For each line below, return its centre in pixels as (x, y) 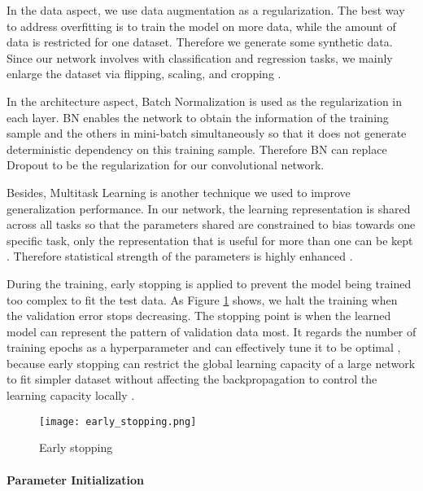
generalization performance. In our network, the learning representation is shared (209, 208)
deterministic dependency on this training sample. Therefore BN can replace (197, 149)
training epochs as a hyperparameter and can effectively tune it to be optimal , (204, 347)
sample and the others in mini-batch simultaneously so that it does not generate (207, 133)
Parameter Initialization (75, 479)
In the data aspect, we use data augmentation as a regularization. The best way (206, 10)
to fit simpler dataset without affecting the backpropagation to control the (192, 379)
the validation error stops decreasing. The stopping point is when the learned (199, 316)
